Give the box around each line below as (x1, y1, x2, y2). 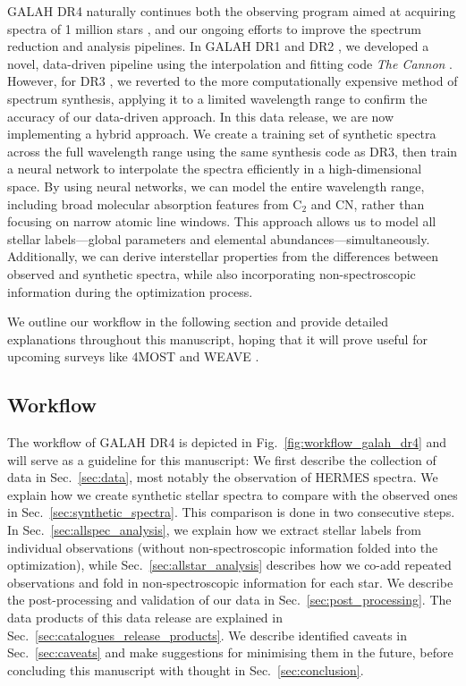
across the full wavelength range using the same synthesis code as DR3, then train (7, 141, 458, 160)
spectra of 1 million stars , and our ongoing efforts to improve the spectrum (7, 19, 422, 38)
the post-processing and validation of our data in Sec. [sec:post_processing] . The (7, 590, 452, 609)
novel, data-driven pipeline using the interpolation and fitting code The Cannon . (7, 54, 453, 72)
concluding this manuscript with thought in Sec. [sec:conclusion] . (7, 660, 364, 679)
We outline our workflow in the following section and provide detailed (7, 312, 389, 331)
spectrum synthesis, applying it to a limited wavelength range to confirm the (7, 89, 428, 107)
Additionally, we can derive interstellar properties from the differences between (7, 247, 438, 266)
